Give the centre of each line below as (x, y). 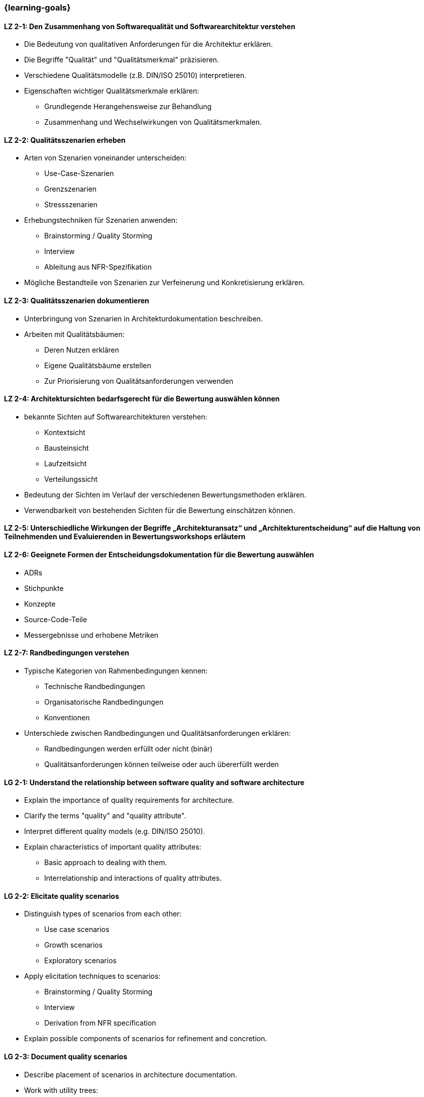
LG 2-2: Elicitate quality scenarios (62, 896)
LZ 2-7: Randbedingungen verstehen (67, 653)
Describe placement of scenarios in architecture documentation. (131, 1074)
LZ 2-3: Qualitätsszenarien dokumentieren (77, 301)
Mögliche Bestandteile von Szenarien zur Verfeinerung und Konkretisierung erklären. (165, 283)
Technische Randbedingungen (95, 686)
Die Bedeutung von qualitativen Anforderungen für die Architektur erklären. (148, 44)
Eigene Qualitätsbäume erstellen (98, 365)
